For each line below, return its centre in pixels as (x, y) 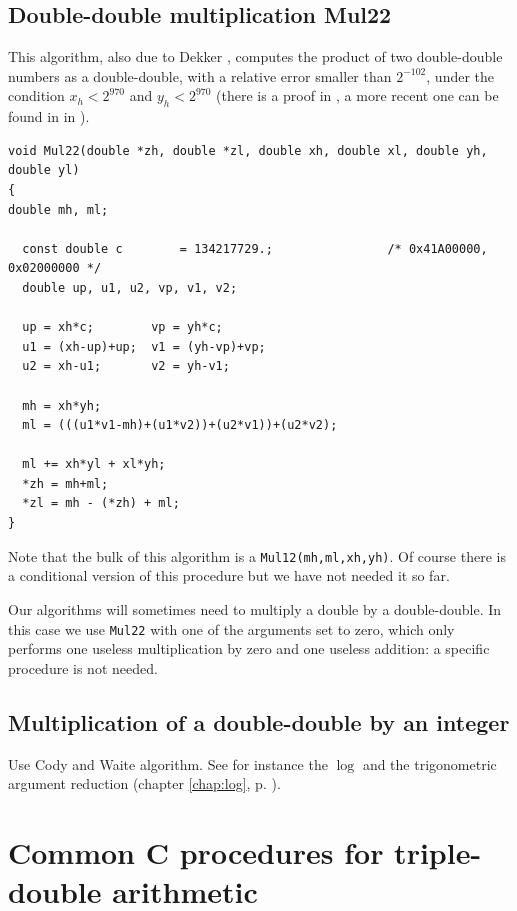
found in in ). (49, 116)
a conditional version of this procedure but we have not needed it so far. (229, 575)
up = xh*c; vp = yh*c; (122, 327)
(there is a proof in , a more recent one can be (357, 95)
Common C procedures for (196, 851)
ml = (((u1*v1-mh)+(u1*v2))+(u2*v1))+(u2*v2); (180, 425)
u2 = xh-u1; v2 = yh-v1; (126, 366)
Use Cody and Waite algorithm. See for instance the (168, 763)
